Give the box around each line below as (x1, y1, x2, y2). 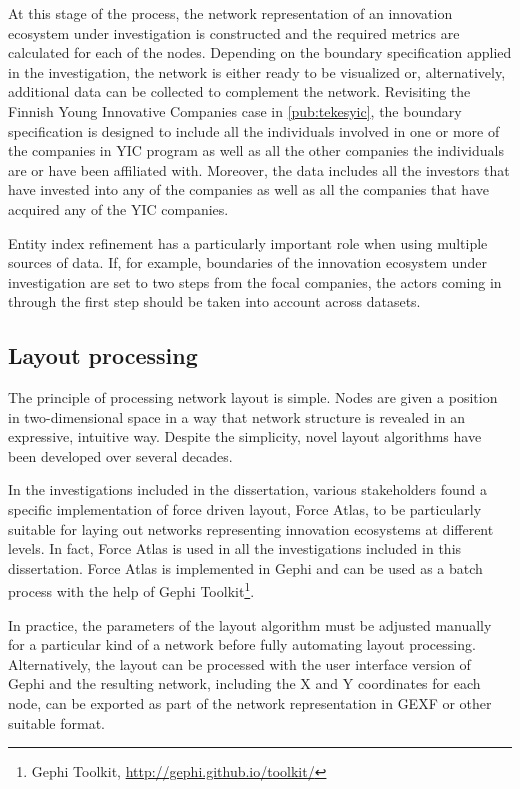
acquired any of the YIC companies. (8, 198, 229, 219)
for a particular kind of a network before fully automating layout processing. (8, 634, 476, 655)
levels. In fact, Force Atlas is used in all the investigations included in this (8, 538, 462, 559)
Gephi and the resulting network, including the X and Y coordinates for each (8, 673, 481, 694)
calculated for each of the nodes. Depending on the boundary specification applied (8, 42, 512, 63)
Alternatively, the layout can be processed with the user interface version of (8, 653, 471, 674)
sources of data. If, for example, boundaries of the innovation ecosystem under (8, 252, 487, 273)
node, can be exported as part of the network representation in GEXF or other (8, 693, 492, 714)
